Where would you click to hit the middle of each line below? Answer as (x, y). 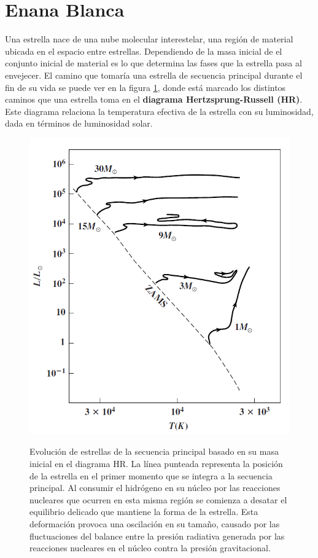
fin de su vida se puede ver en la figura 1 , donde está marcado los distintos (145, 87)
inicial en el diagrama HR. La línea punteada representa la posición (156, 464)
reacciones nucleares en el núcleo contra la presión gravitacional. (150, 548)
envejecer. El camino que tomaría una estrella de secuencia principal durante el (154, 75)
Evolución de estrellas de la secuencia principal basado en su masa (154, 451)
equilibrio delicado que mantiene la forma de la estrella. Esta (144, 512)
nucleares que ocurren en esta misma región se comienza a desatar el (158, 499)
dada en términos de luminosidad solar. (79, 123)
